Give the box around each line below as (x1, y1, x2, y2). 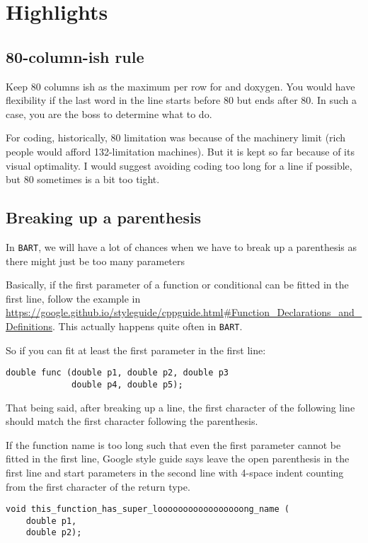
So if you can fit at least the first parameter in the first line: (6, 342, 266, 357)
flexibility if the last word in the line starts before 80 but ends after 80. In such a (6, 93, 357, 107)
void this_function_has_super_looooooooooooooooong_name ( (6, 504, 289, 515)
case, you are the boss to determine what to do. (6, 106, 212, 121)
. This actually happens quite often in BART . (52, 318, 243, 333)
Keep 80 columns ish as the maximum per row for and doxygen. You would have (6, 78, 355, 93)
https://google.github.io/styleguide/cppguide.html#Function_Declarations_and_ (6, 305, 362, 320)
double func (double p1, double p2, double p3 (6, 368, 229, 378)
